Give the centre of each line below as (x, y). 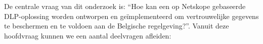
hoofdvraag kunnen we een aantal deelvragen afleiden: (88, 35)
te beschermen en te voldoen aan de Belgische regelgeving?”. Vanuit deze (117, 26)
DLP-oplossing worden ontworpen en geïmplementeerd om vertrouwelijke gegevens (131, 16)
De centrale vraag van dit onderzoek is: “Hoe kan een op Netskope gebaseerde (125, 6)
